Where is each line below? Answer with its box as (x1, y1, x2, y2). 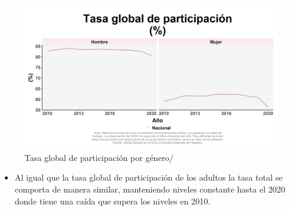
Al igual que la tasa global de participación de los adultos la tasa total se (14, 171, 283, 184)
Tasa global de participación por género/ (25, 151, 174, 163)
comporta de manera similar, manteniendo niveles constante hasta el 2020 (14, 183, 285, 195)
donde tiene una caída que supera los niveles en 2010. (14, 194, 210, 207)
